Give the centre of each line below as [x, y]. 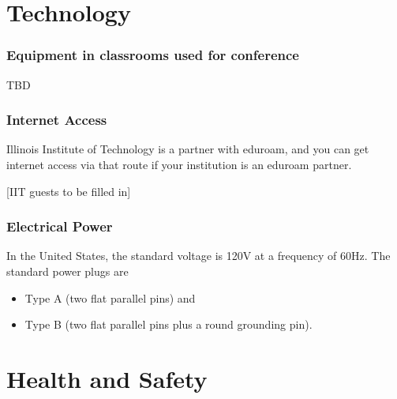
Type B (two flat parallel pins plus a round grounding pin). [169, 324]
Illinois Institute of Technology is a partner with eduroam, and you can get [188, 149]
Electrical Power [60, 226]
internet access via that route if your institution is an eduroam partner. [179, 164]
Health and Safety [107, 378]
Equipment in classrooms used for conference [153, 55]
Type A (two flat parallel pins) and [110, 297]
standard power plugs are [67, 271]
